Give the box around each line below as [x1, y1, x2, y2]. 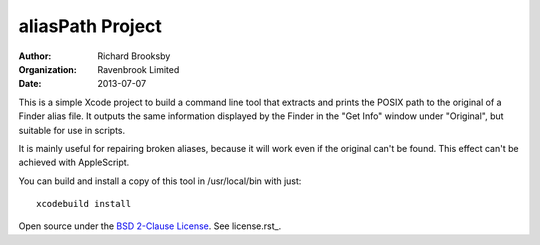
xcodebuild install [36, 198, 132, 210]
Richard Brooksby [97, 50, 171, 62]
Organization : [18, 63, 77, 75]
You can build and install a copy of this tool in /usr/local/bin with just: [18, 175, 302, 187]
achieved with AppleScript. [18, 156, 130, 169]
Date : [18, 78, 42, 90]
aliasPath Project [18, 15, 162, 37]
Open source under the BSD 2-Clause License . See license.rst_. [18, 220, 282, 232]
